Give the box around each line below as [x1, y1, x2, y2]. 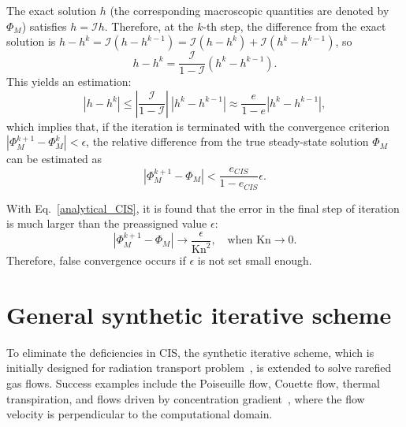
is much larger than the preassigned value [6, 215, 207, 232]
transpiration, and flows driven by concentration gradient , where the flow [6, 390, 365, 407]
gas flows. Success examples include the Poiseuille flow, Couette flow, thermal [6, 375, 380, 392]
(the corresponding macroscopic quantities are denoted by [110, 2, 389, 18]
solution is [6, 33, 56, 50]
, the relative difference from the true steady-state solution [86, 133, 369, 150]
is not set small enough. [197, 252, 312, 269]
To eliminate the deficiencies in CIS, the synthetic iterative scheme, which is [6, 343, 374, 360]
